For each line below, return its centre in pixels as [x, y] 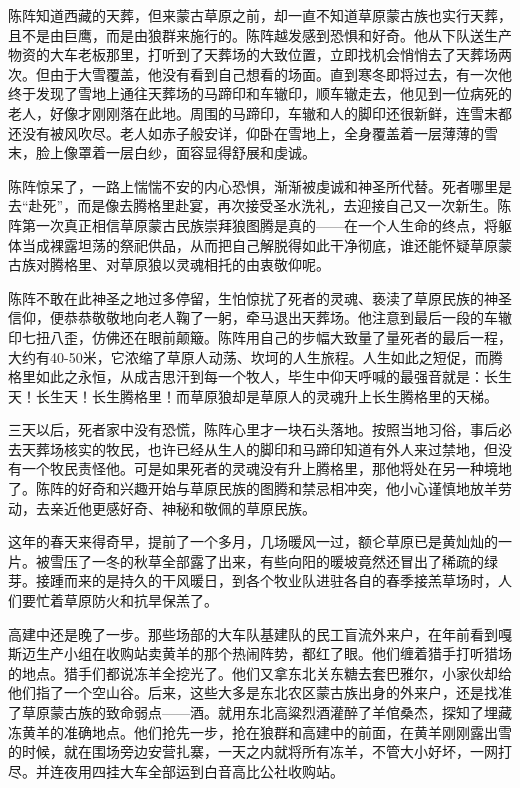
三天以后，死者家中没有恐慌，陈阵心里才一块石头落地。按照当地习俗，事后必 [260, 429]
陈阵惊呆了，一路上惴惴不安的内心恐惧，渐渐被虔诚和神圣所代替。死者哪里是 [260, 185]
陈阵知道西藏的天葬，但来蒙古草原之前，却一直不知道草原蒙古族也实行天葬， [260, 15]
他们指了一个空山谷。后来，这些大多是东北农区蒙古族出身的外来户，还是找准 [260, 692]
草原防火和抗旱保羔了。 [140, 600]
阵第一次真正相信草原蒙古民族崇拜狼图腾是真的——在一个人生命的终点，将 [253, 224]
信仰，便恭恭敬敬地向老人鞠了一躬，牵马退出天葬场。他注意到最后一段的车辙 [260, 317]
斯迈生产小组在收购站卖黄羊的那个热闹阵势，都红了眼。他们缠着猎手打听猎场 [260, 653]
